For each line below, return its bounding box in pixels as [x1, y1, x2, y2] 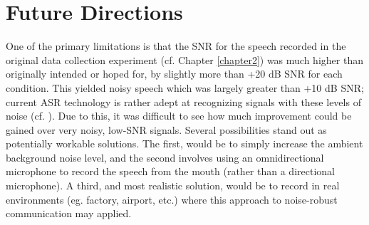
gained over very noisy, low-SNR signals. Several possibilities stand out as [6, 122, 327, 137]
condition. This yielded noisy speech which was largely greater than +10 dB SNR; [6, 80, 364, 95]
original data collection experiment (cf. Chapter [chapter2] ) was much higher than [6, 52, 363, 67]
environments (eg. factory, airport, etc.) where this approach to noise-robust [6, 192, 338, 206]
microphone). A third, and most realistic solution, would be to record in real [6, 178, 340, 193]
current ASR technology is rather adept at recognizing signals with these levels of [6, 94, 361, 109]
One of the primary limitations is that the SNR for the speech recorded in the [6, 38, 346, 53]
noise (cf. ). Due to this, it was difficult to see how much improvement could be [6, 108, 352, 123]
